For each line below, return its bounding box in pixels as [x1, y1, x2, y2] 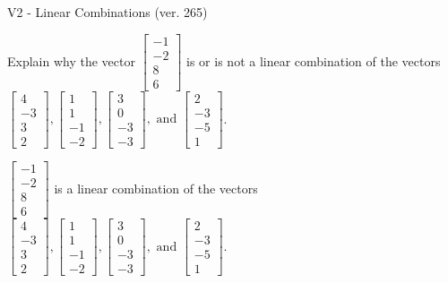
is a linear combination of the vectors [54, 178, 258, 197]
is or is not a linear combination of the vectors [186, 51, 441, 70]
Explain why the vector [7, 51, 135, 70]
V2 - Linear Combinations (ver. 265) [7, 3, 208, 21]
